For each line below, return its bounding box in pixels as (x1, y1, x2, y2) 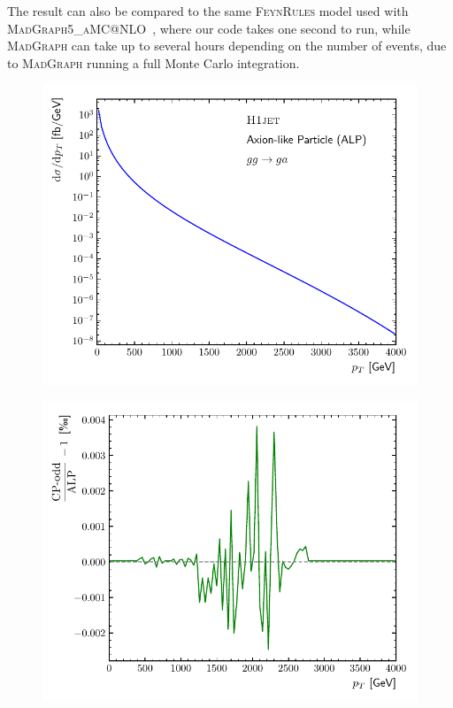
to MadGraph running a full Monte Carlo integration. (7, 53, 300, 72)
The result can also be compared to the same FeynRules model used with (7, 2, 409, 19)
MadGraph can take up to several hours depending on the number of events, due (7, 36, 447, 55)
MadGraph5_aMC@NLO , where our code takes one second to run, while (7, 19, 411, 37)
